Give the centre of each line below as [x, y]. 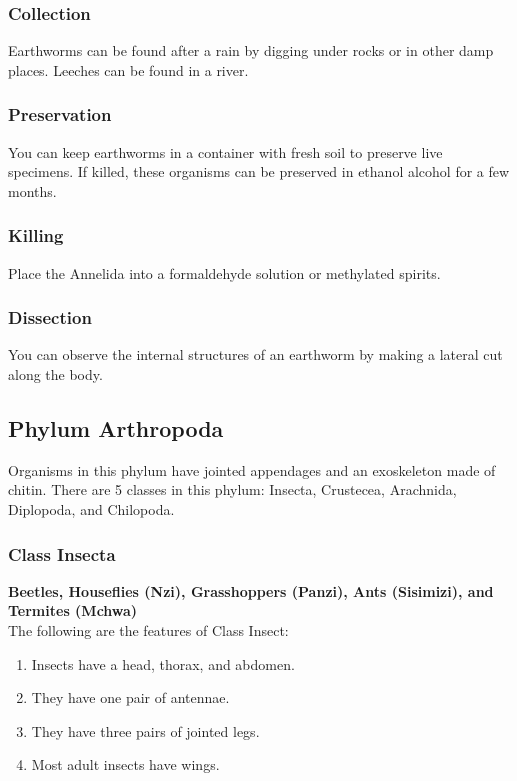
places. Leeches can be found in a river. [128, 69]
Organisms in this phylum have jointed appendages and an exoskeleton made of [252, 469]
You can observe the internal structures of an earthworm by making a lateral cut [255, 354]
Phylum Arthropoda [116, 428]
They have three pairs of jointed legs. [145, 730]
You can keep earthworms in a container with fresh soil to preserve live [225, 151]
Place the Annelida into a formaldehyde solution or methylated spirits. [224, 272]
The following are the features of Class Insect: [148, 630]
